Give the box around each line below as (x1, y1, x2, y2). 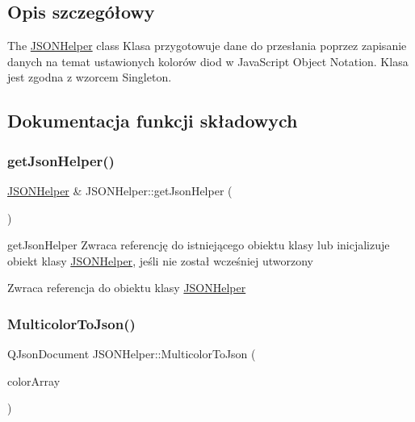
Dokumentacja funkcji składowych (7, 108, 298, 133)
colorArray (7, 372, 61, 389)
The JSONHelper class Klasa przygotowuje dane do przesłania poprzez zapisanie (7, 37, 407, 54)
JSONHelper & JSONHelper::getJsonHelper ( (7, 182, 233, 198)
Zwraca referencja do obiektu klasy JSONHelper (7, 279, 246, 296)
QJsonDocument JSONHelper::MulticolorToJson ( (7, 345, 256, 362)
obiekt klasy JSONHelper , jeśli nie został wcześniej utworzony (7, 252, 313, 269)
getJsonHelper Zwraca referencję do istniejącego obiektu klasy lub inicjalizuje (7, 236, 390, 253)
